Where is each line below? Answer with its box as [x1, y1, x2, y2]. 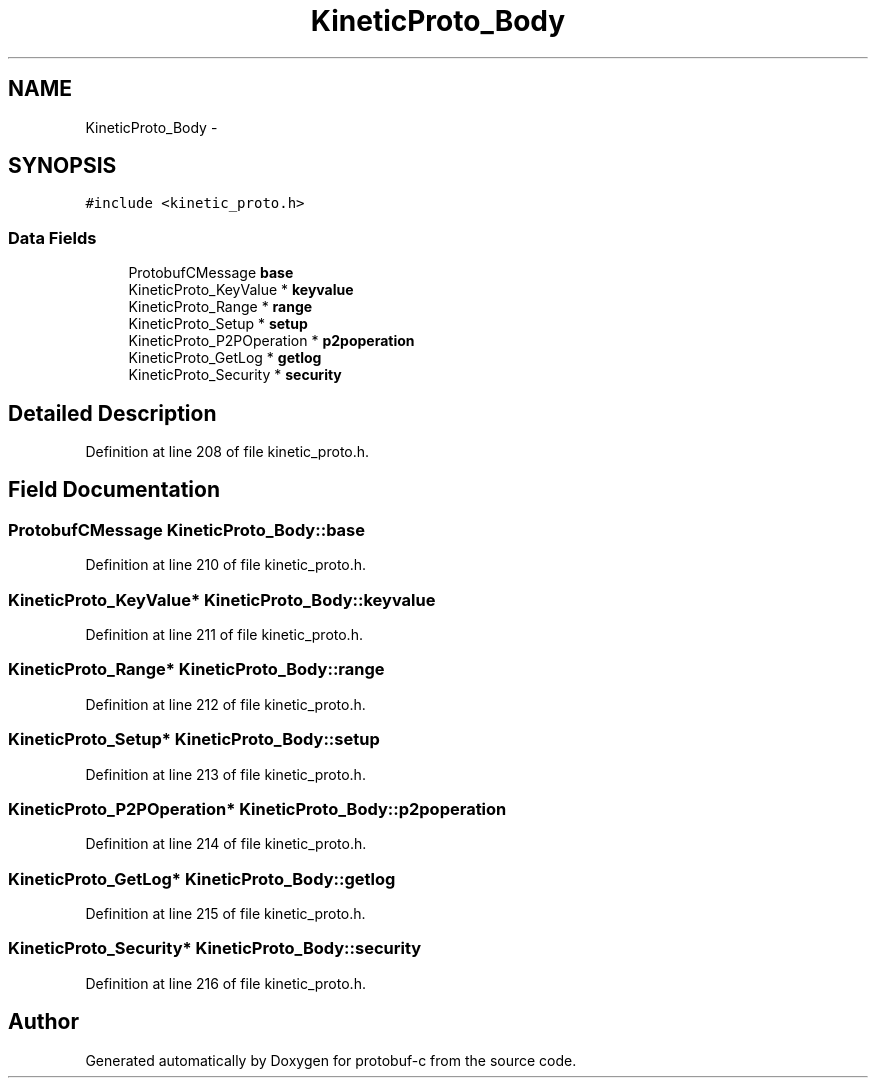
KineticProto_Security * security [128, 366, 342, 384]
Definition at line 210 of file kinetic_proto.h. [85, 556, 367, 574]
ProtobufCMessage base [128, 264, 294, 282]
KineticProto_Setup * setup [128, 315, 308, 333]
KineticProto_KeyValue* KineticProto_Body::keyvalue [8, 589, 436, 610]
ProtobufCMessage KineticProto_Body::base [8, 519, 366, 540]
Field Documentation [8, 477, 220, 503]
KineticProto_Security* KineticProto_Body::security [8, 938, 422, 959]
